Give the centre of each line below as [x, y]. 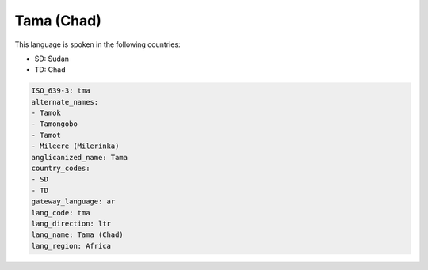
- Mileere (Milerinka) [75, 146]
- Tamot [46, 135]
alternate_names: [65, 102]
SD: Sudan [52, 59]
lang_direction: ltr [71, 224]
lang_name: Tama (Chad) [78, 235]
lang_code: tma [61, 213]
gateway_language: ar [73, 202]
